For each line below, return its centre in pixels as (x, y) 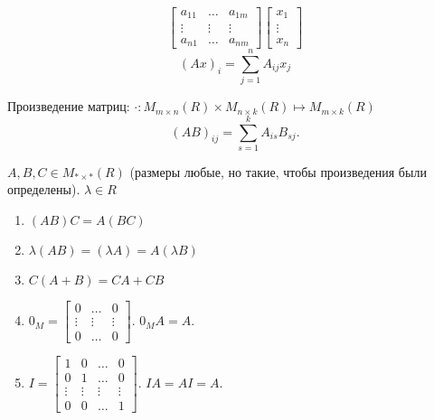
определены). (44, 189)
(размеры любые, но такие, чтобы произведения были (278, 171)
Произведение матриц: (69, 106)
